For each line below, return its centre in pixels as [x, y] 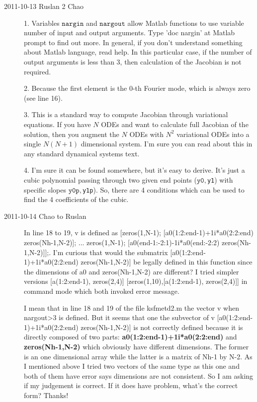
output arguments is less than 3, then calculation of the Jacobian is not [133, 61]
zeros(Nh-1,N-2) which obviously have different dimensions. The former [136, 346]
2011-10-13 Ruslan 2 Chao [44, 6]
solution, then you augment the [72, 134]
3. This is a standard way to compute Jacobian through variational [126, 114]
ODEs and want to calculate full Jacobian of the [175, 124]
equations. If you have [57, 124]
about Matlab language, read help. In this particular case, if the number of [138, 52]
